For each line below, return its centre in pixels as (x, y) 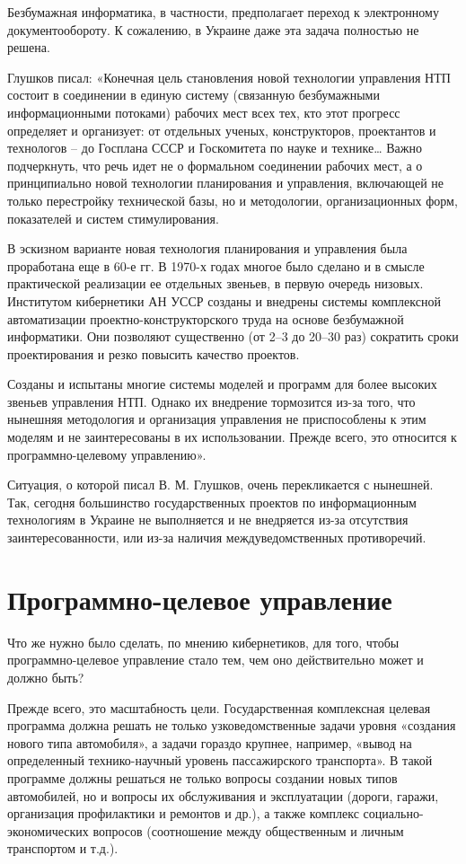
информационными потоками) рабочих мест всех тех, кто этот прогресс (204, 112)
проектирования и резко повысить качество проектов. (154, 353)
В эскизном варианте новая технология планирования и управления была (207, 248)
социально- (393, 813)
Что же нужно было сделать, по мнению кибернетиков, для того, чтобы (203, 642)
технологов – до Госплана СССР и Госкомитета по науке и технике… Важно (215, 148)
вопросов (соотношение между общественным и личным (248, 830)
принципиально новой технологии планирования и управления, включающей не (226, 183)
